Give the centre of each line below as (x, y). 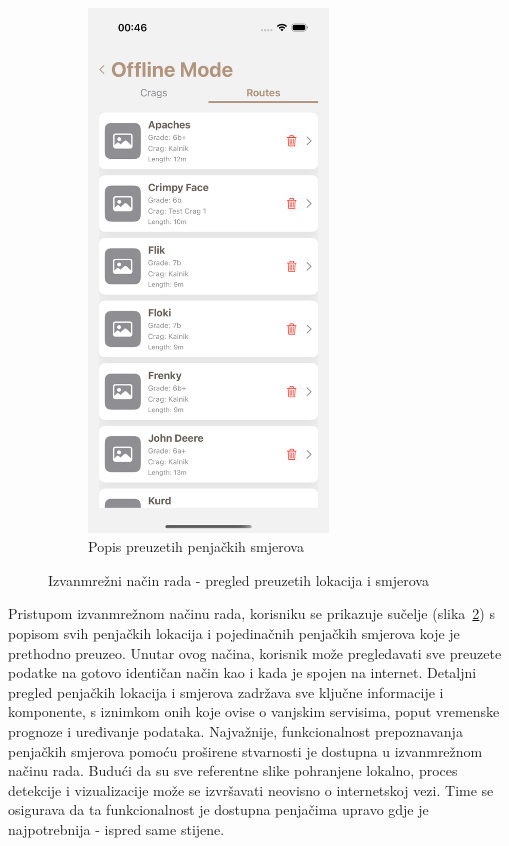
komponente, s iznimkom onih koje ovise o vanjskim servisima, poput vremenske (254, 711)
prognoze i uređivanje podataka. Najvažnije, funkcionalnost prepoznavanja (235, 730)
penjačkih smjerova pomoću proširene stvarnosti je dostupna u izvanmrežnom (245, 750)
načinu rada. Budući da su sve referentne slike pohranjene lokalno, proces (233, 770)
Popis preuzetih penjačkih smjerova (196, 546)
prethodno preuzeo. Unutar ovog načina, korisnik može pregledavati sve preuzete (255, 652)
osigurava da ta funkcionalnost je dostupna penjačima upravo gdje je (218, 809)
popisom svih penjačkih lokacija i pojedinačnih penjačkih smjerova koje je (234, 633)
